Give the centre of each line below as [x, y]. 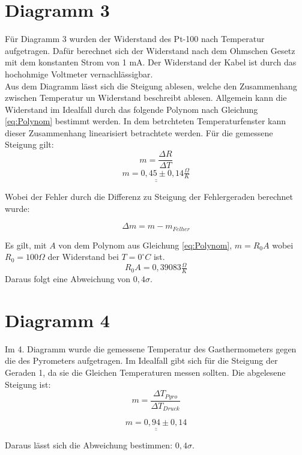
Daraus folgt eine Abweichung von [68, 279]
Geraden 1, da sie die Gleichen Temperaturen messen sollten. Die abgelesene [145, 372]
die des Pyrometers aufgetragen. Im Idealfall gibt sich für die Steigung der [141, 360]
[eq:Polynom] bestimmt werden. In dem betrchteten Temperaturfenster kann [145, 121]
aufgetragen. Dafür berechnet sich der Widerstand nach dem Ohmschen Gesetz [150, 50]
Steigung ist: [28, 384]
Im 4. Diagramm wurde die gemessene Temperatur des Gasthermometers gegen [151, 348]
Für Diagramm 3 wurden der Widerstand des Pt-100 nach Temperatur [135, 39]
